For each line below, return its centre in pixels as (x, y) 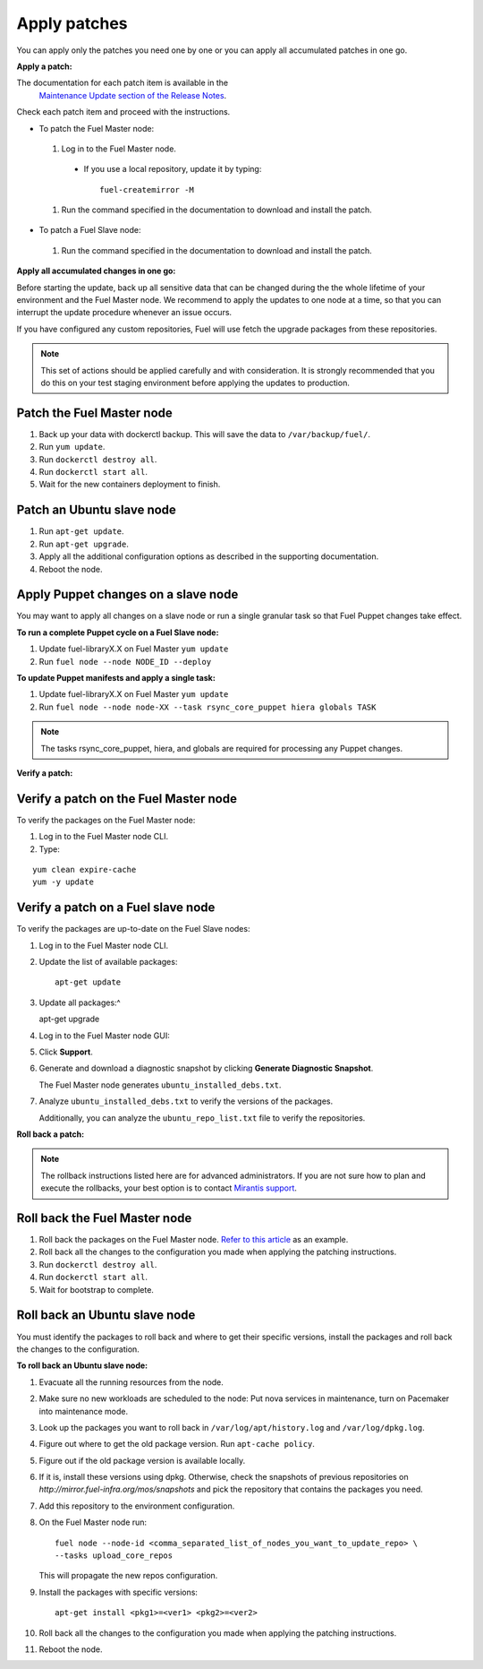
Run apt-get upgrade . (84, 544)
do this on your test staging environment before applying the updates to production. (195, 383)
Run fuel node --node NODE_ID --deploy (125, 661)
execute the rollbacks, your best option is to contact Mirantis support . (169, 1188)
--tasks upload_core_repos (114, 1556)
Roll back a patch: (51, 1134)
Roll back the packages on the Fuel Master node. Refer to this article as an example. (194, 1240)
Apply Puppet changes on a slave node (127, 594)
